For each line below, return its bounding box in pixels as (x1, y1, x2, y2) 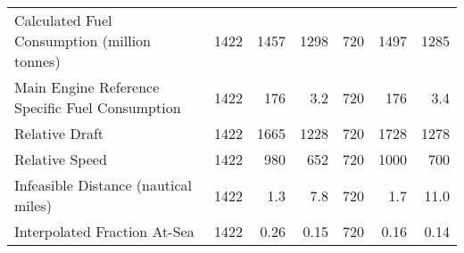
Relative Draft (14, 123, 104, 143)
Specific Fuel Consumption (14, 97, 181, 118)
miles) (14, 195, 52, 216)
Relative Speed (14, 149, 107, 169)
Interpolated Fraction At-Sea (14, 221, 195, 241)
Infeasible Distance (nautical (14, 175, 193, 195)
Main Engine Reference (14, 77, 160, 97)
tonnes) (14, 51, 61, 71)
